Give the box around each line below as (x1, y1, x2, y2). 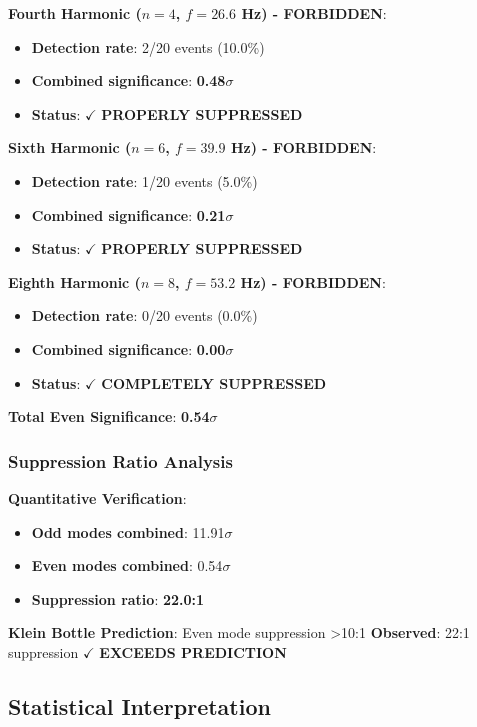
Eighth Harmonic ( (8, 271, 141, 292)
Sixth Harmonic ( (8, 137, 132, 158)
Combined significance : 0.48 (31, 70, 226, 91)
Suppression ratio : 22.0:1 (31, 588, 205, 609)
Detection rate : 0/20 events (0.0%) (31, 305, 258, 326)
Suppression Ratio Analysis (8, 448, 233, 473)
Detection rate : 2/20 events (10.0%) (31, 36, 265, 57)
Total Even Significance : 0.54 (8, 406, 210, 427)
